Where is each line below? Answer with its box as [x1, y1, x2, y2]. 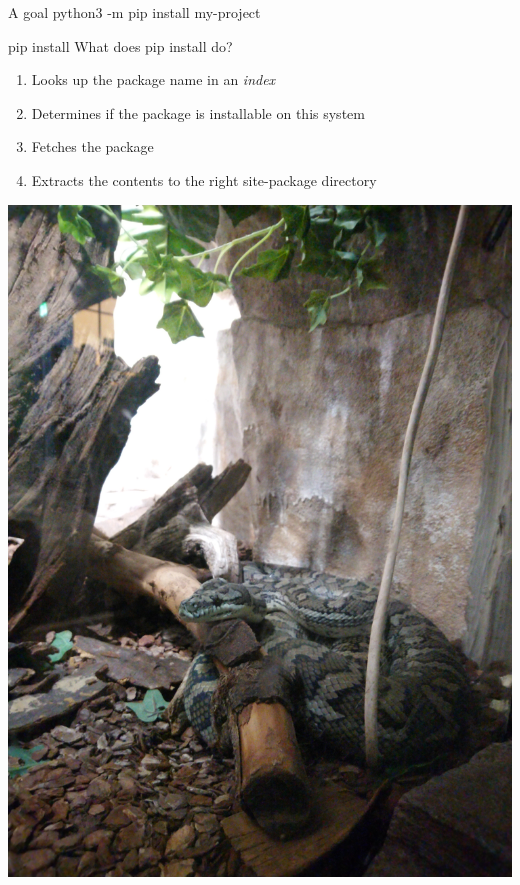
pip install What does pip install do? [8, 35, 233, 56]
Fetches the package [31, 136, 154, 157]
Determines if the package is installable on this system [31, 102, 365, 123]
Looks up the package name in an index [31, 69, 276, 90]
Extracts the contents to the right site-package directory [31, 169, 377, 190]
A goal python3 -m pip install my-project [8, 2, 261, 22]
